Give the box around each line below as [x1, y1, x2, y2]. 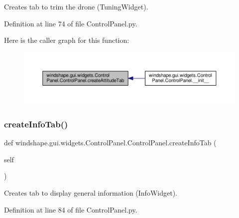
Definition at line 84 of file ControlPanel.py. [4, 204, 137, 215]
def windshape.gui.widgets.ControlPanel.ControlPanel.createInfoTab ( [4, 137, 217, 148]
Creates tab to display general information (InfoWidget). [4, 187, 177, 198]
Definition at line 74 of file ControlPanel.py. [4, 18, 137, 28]
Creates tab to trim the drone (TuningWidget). [4, 1, 148, 11]
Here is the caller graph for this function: [4, 35, 129, 45]
